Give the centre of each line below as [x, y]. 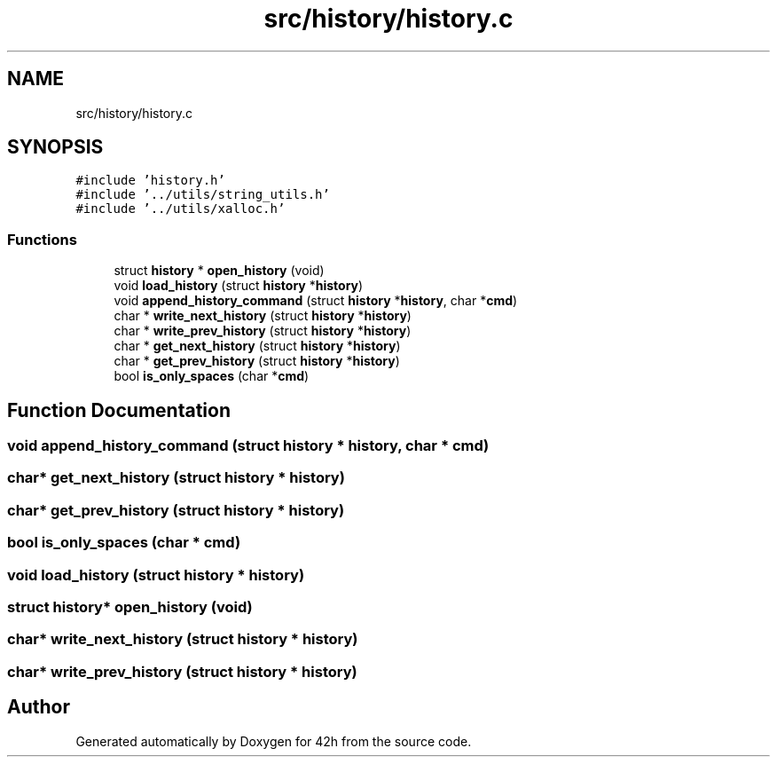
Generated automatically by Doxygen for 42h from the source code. [274, 741]
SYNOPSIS [55, 147]
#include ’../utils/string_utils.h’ [203, 195]
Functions [42, 239]
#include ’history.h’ [150, 181]
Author [39, 707]
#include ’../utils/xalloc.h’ [181, 209]
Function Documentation [119, 410]
